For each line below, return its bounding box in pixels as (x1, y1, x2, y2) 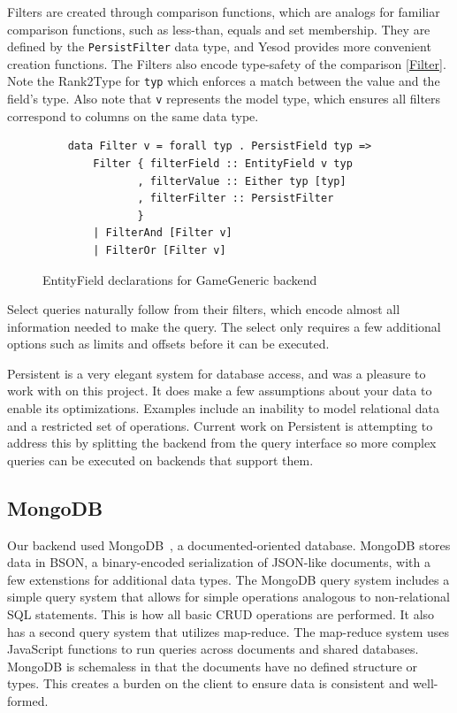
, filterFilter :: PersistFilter (137, 192, 334, 205)
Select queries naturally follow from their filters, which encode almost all (7, 300, 400, 318)
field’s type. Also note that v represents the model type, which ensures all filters (7, 89, 441, 108)
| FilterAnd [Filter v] (93, 226, 232, 240)
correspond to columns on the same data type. (7, 106, 259, 125)
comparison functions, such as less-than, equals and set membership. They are (7, 19, 430, 38)
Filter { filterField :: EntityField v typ (93, 157, 353, 170)
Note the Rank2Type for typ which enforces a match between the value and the (7, 72, 440, 90)
